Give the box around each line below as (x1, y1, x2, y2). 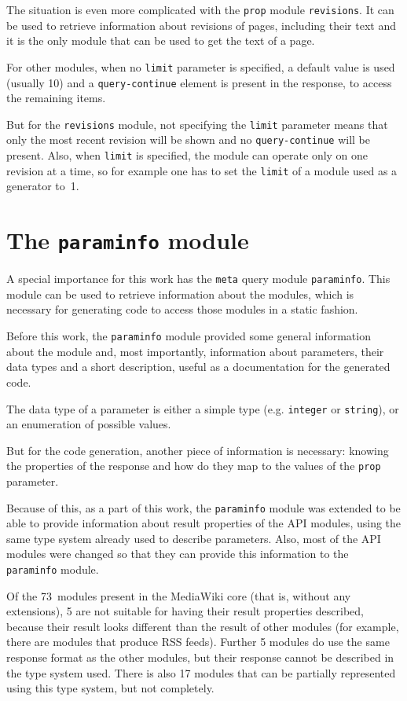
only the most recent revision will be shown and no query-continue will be (6, 131, 370, 148)
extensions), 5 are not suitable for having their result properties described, (6, 603, 364, 619)
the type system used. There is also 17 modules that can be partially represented (6, 664, 396, 681)
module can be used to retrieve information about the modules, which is (6, 285, 354, 302)
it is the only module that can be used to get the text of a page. (6, 32, 315, 49)
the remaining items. (6, 90, 106, 106)
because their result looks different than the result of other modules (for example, (6, 618, 399, 634)
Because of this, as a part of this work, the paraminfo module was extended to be (6, 499, 401, 516)
